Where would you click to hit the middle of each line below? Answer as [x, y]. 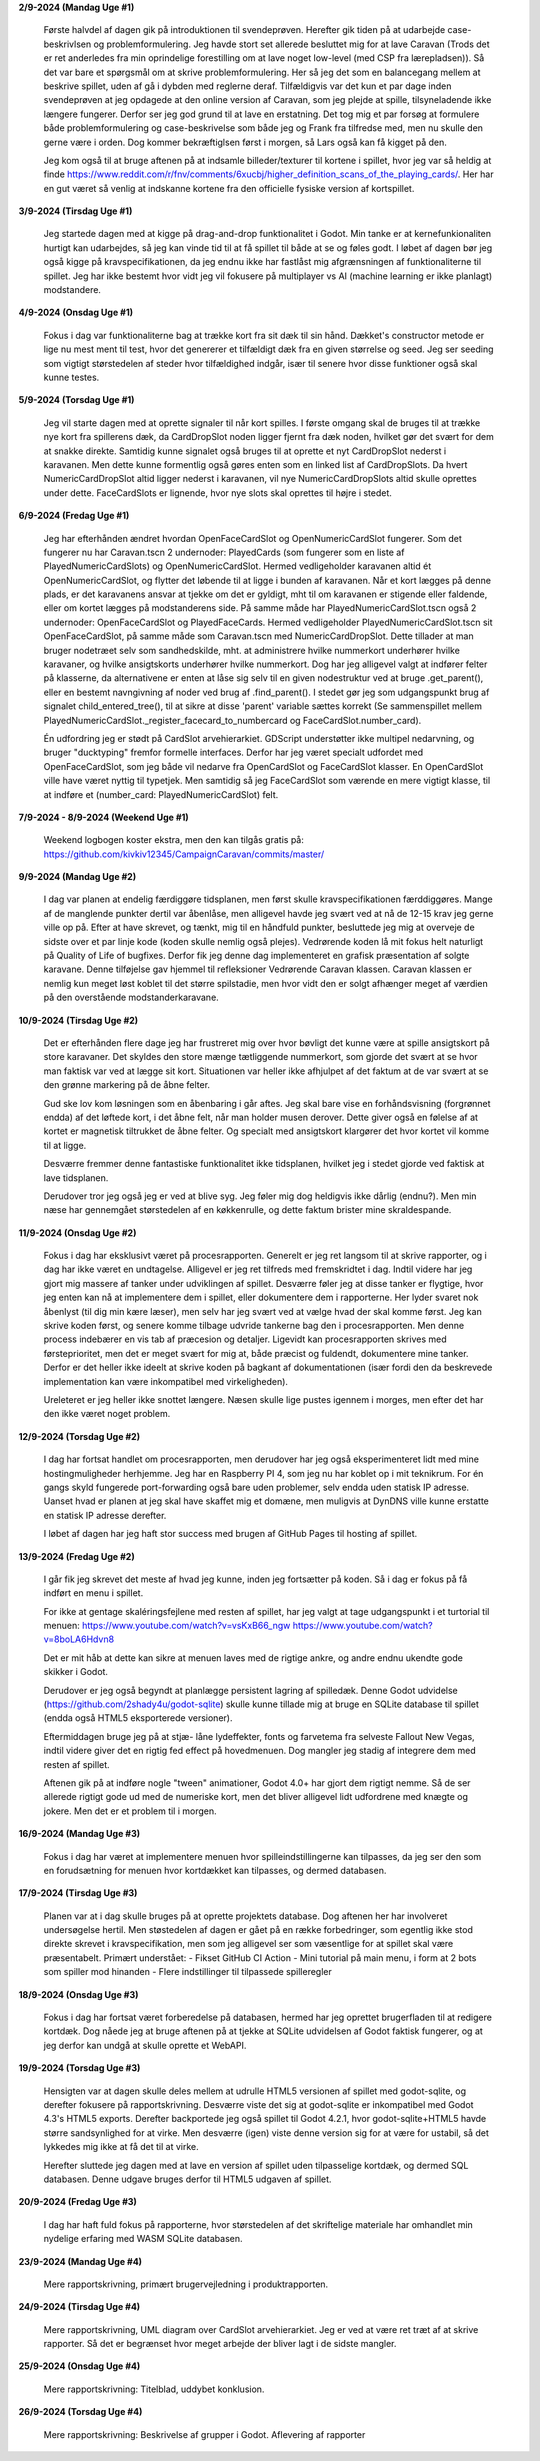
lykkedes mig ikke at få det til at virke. [121, 2147]
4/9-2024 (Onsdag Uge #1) [76, 312]
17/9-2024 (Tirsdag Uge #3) [78, 1893]
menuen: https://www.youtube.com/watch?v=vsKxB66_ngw [167, 1626]
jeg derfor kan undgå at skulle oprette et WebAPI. [145, 2045]
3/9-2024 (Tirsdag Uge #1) [75, 211]
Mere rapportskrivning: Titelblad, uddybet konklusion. [154, 2389]
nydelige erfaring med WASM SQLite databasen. [143, 2239]
